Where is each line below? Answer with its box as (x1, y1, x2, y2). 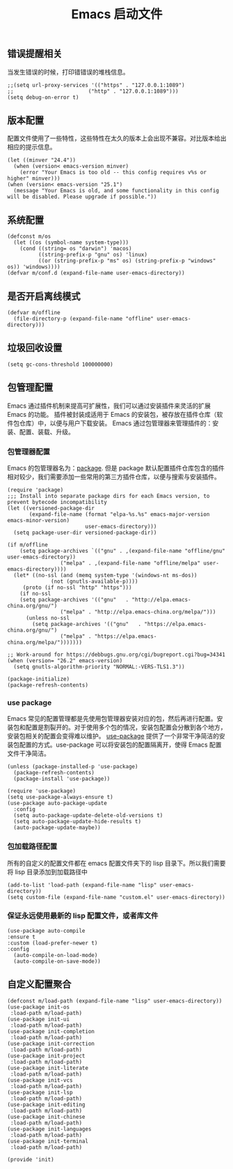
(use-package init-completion (7, 1027, 95, 1035)
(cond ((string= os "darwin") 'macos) (19, 245, 132, 252)
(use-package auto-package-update (7, 800, 108, 807)
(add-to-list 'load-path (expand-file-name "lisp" (7, 881, 157, 889)
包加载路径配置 (7, 841, 58, 851)
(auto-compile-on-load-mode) (13, 952, 98, 958)
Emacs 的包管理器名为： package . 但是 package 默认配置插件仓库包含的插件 (7, 464, 225, 472)
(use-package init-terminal (7, 1138, 89, 1145)
